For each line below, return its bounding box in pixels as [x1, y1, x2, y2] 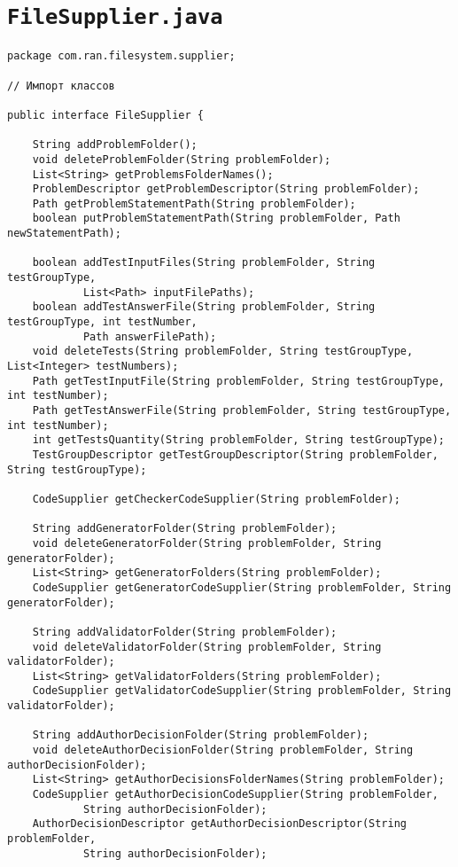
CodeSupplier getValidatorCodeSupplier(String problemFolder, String [32, 684, 452, 698]
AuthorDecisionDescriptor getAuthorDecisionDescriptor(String [32, 817, 408, 831]
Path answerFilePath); [82, 330, 217, 343]
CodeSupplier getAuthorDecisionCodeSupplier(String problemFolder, [32, 788, 439, 801]
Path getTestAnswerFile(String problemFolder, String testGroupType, [32, 404, 452, 417]
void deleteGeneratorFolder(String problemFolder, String [32, 536, 382, 550]
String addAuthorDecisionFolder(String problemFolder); [32, 729, 369, 742]
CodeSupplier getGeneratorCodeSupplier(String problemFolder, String [32, 581, 452, 594]
